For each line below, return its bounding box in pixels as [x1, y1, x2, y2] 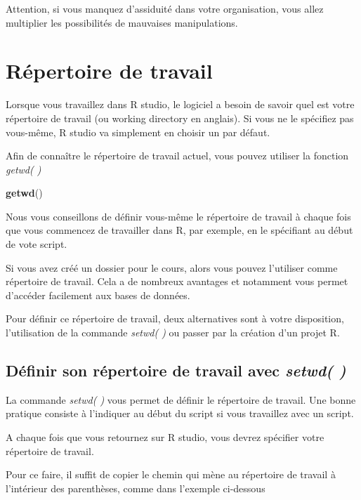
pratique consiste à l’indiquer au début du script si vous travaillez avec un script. [6, 406, 354, 421]
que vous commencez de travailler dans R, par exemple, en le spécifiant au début [6, 223, 353, 237]
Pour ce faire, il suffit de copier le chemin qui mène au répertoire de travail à [6, 467, 336, 482]
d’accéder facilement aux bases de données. [6, 287, 190, 302]
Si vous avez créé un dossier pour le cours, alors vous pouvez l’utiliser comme [6, 260, 338, 275]
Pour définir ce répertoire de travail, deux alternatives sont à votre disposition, [6, 311, 344, 326]
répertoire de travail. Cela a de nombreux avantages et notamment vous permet [6, 274, 348, 289]
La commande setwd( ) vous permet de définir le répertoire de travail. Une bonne [6, 392, 356, 407]
